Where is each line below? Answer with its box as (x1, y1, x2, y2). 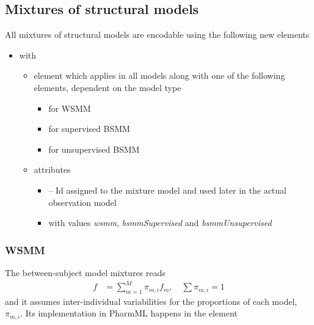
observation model (48, 195, 117, 208)
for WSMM (48, 101, 91, 114)
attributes (34, 163, 71, 176)
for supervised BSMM (48, 122, 130, 135)
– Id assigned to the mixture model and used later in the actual (48, 183, 287, 196)
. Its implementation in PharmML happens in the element (20, 307, 238, 320)
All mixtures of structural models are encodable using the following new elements (5, 28, 310, 41)
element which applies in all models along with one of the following (34, 69, 285, 82)
